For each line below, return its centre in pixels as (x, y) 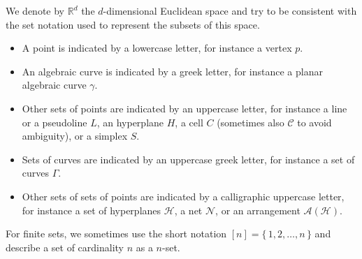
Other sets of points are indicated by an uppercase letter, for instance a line (184, 108)
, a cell (189, 122)
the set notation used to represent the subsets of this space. (133, 24)
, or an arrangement (258, 210)
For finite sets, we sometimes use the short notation (116, 234)
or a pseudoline (55, 122)
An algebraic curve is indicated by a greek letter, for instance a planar (172, 71)
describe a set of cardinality (65, 247)
